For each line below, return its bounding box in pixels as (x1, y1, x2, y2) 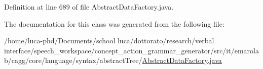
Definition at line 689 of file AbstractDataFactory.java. (4, 2, 174, 12)
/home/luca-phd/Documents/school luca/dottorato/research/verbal (4, 35, 214, 46)
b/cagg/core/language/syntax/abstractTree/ (4, 55, 142, 65)
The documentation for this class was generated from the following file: (4, 18, 224, 29)
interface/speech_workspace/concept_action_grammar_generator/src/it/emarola (4, 45, 259, 55)
